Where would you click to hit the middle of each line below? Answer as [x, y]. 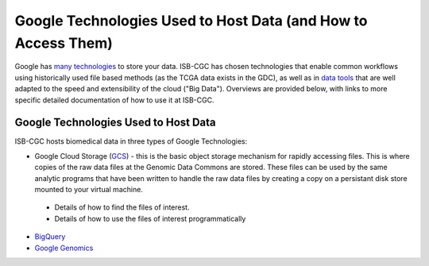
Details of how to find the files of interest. [122, 207]
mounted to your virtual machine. [89, 189]
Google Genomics [64, 248]
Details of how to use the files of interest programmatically [150, 218]
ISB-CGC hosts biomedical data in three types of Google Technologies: [131, 141]
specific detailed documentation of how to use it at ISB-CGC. [114, 100]
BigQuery [50, 237]
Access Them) [64, 43]
